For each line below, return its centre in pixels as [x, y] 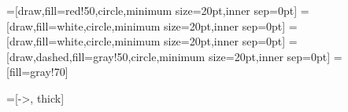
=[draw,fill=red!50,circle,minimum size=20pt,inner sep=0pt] [152, 10]
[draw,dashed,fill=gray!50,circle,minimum [106, 56]
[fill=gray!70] [37, 72]
